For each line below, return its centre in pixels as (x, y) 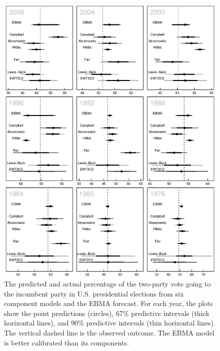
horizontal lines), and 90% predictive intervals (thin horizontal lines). (110, 323)
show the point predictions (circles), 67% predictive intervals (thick (107, 313)
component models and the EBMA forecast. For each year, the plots (108, 303)
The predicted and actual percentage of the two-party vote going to (107, 284)
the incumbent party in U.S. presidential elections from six (94, 293)
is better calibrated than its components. (66, 342)
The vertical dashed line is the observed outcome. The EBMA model (109, 332)
